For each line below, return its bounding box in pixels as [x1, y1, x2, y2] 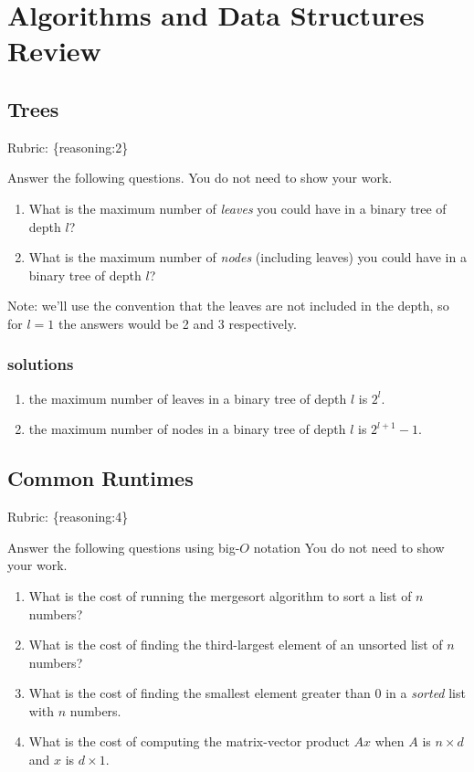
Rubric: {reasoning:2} [7, 137, 129, 156]
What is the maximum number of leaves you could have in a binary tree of [28, 198, 447, 217]
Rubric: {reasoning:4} [7, 507, 129, 526]
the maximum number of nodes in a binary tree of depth [28, 419, 346, 439]
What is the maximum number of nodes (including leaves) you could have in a [28, 248, 467, 267]
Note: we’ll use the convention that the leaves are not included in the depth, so [7, 296, 449, 315]
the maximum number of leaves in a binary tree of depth [28, 388, 347, 407]
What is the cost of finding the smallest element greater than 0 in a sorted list [28, 683, 466, 703]
